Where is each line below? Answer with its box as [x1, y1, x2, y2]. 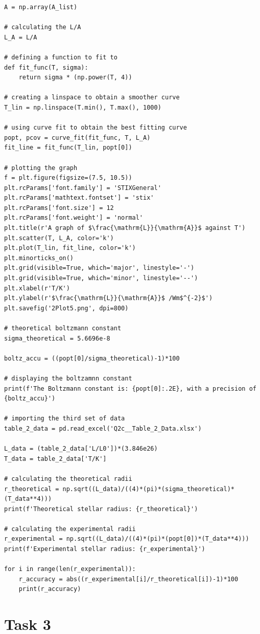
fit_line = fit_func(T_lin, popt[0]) [4, 144, 132, 152]
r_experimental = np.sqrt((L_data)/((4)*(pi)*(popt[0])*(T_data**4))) [4, 535, 249, 543]
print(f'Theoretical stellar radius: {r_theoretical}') [4, 505, 198, 513]
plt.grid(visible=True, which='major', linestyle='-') [4, 264, 195, 272]
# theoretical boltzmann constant [4, 325, 122, 332]
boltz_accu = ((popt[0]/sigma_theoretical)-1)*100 [4, 354, 180, 362]
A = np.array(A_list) [4, 4, 78, 11]
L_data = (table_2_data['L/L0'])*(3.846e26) [4, 445, 158, 453]
